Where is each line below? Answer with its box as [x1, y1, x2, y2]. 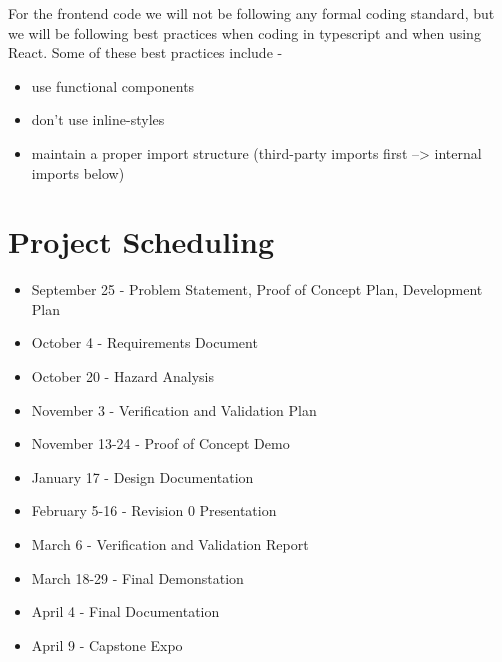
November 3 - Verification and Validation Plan [31, 399, 317, 420]
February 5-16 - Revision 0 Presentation [31, 500, 277, 521]
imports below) [31, 162, 125, 183]
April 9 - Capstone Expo [31, 634, 183, 655]
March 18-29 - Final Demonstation [31, 567, 244, 588]
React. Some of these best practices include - [8, 42, 283, 63]
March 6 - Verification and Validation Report [31, 534, 309, 555]
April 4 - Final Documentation [31, 601, 220, 622]
